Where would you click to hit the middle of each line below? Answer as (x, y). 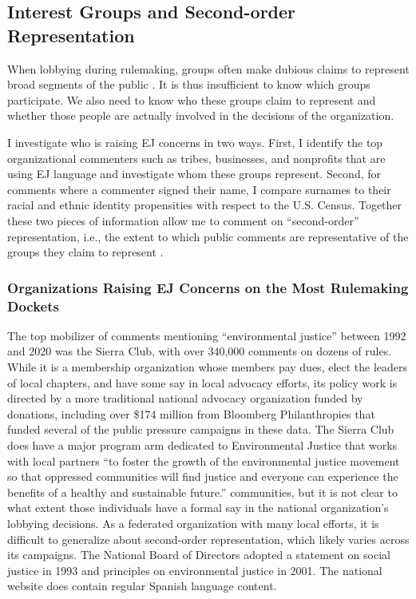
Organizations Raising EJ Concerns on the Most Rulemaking (208, 287)
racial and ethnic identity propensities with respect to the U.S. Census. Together (205, 205)
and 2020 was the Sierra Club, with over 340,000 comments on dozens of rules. (200, 351)
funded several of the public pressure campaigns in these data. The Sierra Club (201, 429)
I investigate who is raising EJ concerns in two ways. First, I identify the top (195, 142)
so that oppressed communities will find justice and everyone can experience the (203, 476)
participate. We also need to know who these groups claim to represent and (192, 99)
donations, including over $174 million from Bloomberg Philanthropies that (191, 413)
